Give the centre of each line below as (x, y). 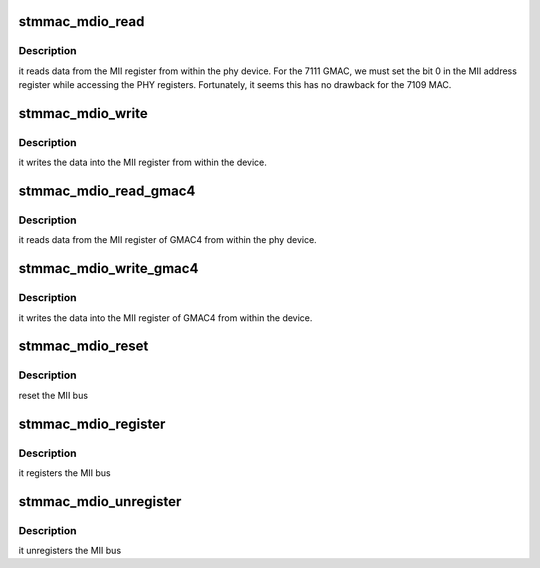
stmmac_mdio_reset (83, 346)
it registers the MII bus (64, 472)
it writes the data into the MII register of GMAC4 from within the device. (165, 317)
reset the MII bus (53, 395)
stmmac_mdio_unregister (100, 501)
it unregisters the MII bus (70, 551)
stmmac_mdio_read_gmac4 (107, 191)
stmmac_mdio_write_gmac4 (108, 268)
